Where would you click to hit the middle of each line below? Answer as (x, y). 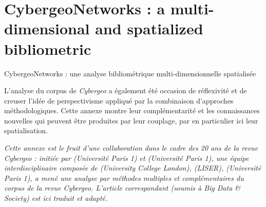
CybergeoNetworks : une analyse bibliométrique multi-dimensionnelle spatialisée (130, 73)
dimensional (47, 28)
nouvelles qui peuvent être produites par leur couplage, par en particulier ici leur (131, 120)
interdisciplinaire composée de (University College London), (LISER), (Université (133, 168)
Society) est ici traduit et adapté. (56, 198)
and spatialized (149, 28)
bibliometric (48, 48)
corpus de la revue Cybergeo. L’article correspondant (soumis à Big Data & (122, 188)
